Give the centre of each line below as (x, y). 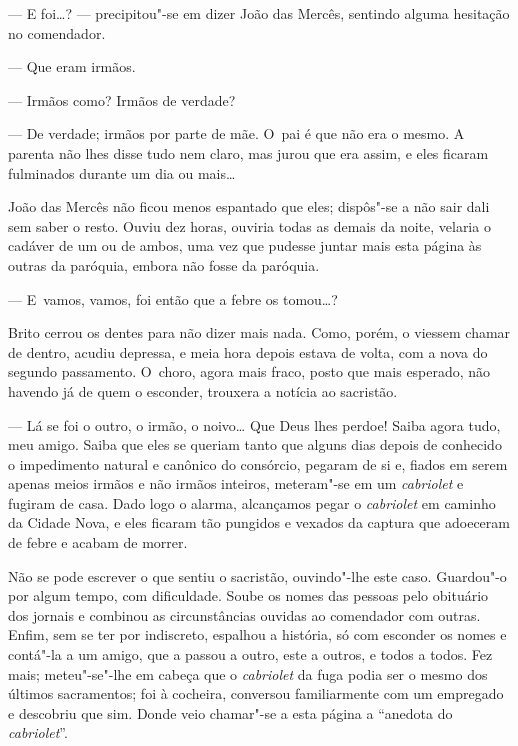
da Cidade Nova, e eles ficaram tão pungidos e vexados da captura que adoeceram (259, 522)
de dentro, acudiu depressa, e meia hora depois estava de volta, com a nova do (248, 351)
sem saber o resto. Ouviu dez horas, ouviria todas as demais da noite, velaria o (249, 225)
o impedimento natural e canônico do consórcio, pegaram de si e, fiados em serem (258, 463)
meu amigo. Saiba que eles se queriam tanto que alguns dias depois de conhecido (255, 444)
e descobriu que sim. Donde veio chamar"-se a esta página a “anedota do (230, 712)
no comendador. (57, 32)
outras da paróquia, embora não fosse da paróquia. (164, 264)
